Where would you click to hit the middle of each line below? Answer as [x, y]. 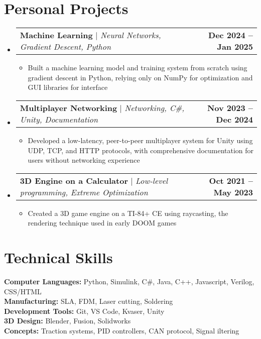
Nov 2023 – [230, 107]
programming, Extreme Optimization [84, 192]
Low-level [152, 180]
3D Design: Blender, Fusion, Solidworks [68, 321]
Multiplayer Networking [69, 107]
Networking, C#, [155, 107]
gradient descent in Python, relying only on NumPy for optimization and [140, 77]
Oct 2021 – [231, 180]
